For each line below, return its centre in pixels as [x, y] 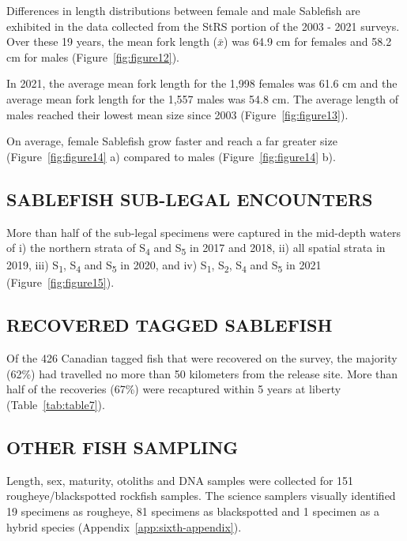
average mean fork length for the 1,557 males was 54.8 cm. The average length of [203, 98]
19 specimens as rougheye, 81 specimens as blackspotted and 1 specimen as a [193, 511]
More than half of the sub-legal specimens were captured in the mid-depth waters [203, 232]
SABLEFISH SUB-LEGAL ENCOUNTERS [190, 199]
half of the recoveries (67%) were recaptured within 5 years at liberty [174, 389]
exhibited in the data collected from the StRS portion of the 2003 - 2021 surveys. [203, 26]
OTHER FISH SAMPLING [122, 447]
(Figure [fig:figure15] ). [60, 282]
